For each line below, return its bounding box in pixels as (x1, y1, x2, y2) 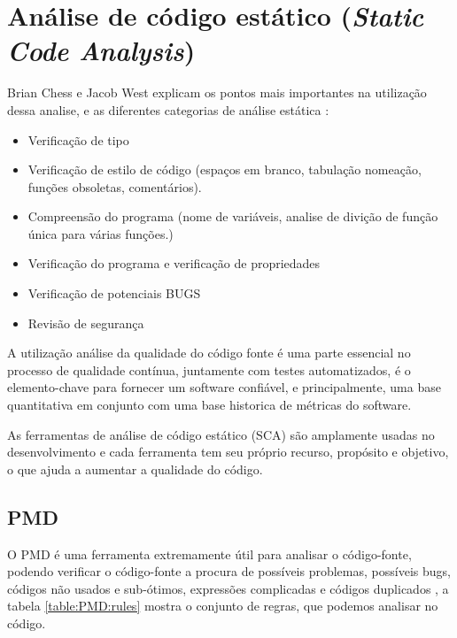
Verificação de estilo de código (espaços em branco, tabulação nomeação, (27, 160, 422, 179)
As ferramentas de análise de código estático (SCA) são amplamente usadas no (7, 425, 435, 443)
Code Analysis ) (7, 32, 196, 69)
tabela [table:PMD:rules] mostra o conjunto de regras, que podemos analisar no (7, 596, 438, 615)
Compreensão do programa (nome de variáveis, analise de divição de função (27, 207, 438, 226)
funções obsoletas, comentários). (27, 177, 202, 196)
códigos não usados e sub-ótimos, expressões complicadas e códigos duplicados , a (7, 579, 449, 597)
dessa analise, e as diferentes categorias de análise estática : (7, 100, 329, 119)
